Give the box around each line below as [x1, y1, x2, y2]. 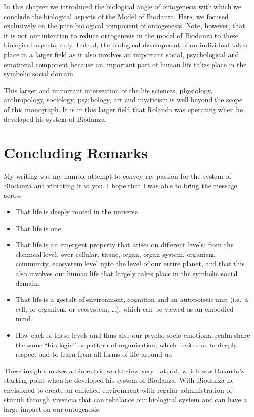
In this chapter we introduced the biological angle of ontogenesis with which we [4, 1, 242, 11]
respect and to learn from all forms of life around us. [15, 349, 173, 359]
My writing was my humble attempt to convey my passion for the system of [4, 171, 231, 181]
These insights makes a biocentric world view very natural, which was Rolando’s [4, 365, 244, 375]
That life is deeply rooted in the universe [15, 207, 138, 217]
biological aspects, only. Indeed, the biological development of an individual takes [4, 40, 247, 50]
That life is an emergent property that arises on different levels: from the [15, 239, 233, 250]
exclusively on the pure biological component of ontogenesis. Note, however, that [4, 21, 245, 31]
